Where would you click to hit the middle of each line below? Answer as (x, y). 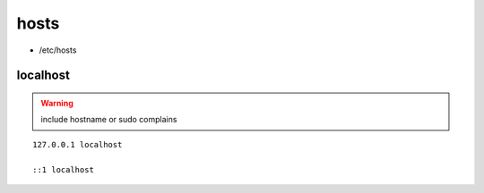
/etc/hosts (58, 50)
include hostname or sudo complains (109, 120)
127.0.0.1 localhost (78, 144)
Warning (57, 103)
